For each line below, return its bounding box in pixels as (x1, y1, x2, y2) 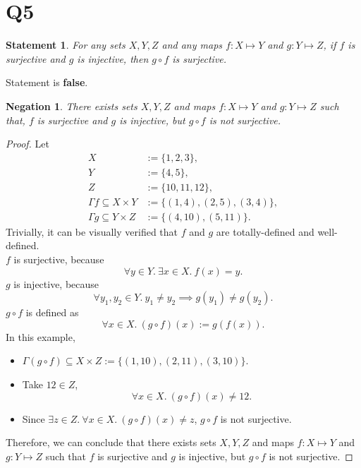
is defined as (25, 305, 79, 320)
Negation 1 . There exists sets (6, 98, 137, 113)
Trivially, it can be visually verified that (6, 224, 178, 239)
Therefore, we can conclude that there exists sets (6, 435, 216, 450)
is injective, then (77, 51, 149, 66)
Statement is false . (6, 75, 88, 90)
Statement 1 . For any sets (6, 37, 126, 52)
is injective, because (13, 276, 99, 291)
